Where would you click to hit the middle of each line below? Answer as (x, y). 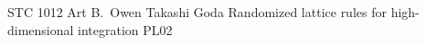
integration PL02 (125, 29)
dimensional (41, 29)
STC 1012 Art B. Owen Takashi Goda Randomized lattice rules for (197, 12)
